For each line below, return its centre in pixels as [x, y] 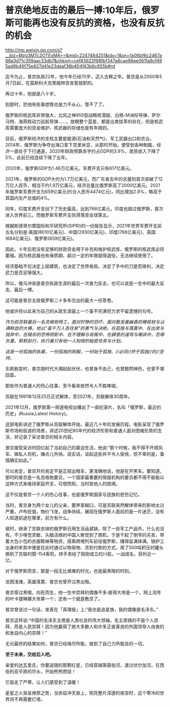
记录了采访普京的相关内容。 [47, 437]
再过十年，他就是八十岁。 [32, 94]
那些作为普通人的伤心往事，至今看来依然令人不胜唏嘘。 [63, 385]
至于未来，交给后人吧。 [30, 654]
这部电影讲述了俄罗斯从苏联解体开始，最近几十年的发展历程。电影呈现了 [80, 424]
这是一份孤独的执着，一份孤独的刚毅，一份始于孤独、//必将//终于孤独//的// [82, 351]
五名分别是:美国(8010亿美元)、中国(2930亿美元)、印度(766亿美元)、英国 [80, 232]
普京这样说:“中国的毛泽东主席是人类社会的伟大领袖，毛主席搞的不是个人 [80, 620]
